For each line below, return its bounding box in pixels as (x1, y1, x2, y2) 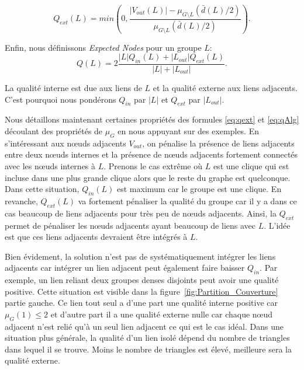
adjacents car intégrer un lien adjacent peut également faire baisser (5, 261, 245, 274)
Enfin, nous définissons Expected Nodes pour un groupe (5, 41, 202, 53)
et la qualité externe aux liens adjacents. (153, 81, 298, 93)
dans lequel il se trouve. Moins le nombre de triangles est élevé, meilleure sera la (5, 343, 292, 355)
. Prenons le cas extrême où (103, 159, 203, 172)
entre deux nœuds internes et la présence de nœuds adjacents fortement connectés (5, 148, 298, 160)
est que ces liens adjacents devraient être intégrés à (5, 231, 188, 243)
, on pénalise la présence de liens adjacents (142, 137, 295, 149)
